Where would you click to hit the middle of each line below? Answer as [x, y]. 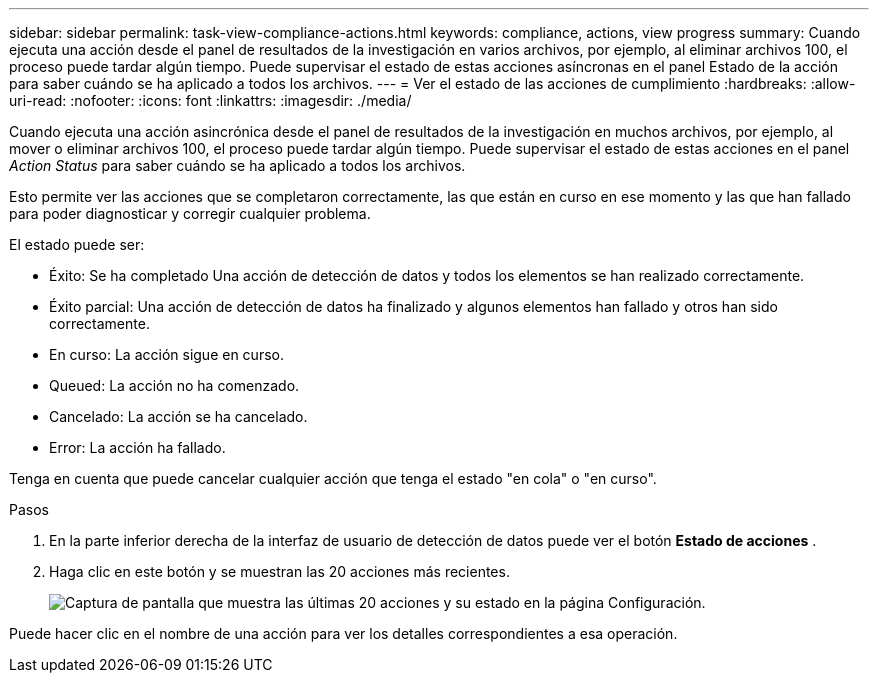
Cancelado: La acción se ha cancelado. [178, 416]
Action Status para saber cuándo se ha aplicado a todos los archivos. [237, 165]
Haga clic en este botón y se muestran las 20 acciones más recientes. [279, 571]
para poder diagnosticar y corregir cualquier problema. [190, 213]
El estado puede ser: [77, 244]
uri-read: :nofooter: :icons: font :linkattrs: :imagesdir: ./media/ [210, 100]
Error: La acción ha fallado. [137, 447]
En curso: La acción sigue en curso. [166, 354]
